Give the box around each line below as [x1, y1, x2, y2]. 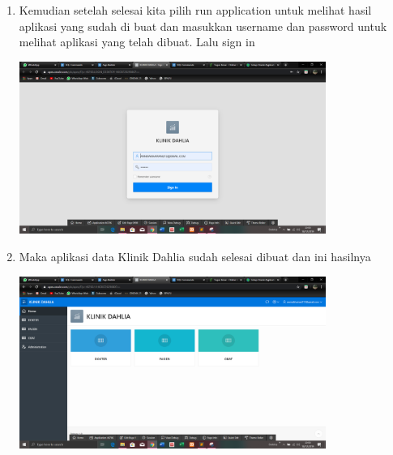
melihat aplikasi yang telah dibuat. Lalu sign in [19, 33, 255, 50]
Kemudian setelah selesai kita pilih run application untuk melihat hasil [19, 2, 372, 18]
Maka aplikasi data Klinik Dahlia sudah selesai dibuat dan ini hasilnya [19, 247, 371, 264]
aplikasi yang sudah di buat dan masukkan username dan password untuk [19, 17, 387, 34]
